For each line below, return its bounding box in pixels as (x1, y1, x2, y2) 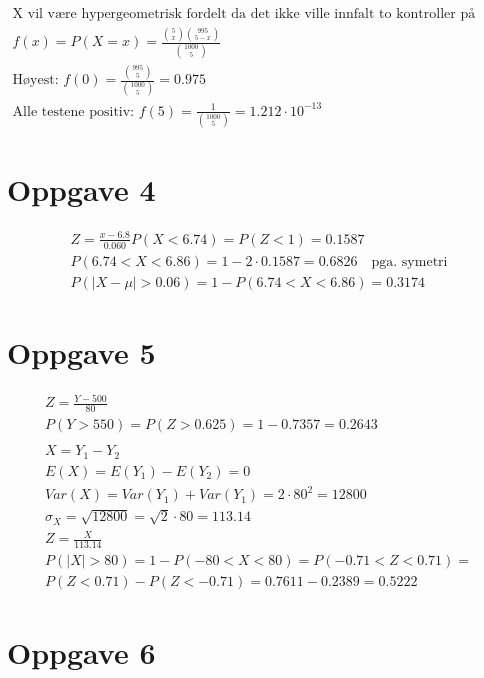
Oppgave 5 (7, 331, 156, 372)
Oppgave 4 (7, 169, 156, 210)
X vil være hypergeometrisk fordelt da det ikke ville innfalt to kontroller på (12, 7, 476, 22)
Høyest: (12, 73, 59, 88)
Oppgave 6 (7, 631, 156, 672)
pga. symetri (371, 254, 448, 269)
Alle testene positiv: (12, 104, 135, 119)
